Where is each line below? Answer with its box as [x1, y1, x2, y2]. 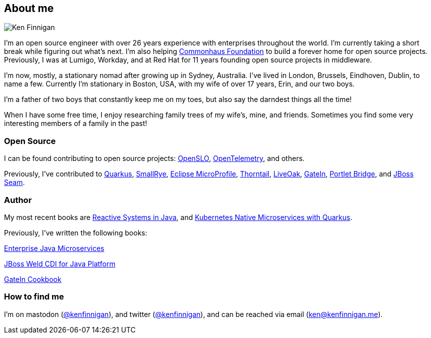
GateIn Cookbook [4, 274, 62, 283]
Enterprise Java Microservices [4, 243, 105, 252]
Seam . [4, 178, 25, 187]
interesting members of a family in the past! [4, 119, 147, 128]
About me [4, 2, 54, 14]
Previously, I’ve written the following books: [4, 228, 147, 237]
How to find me [4, 291, 64, 302]
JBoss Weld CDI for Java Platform [4, 259, 116, 268]
